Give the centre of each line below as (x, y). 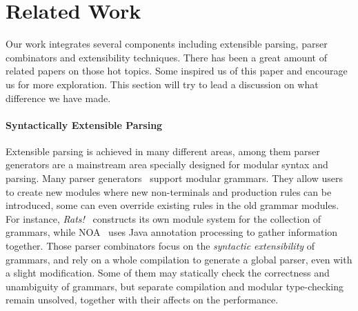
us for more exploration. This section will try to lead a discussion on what (162, 84)
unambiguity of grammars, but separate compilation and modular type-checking (175, 286)
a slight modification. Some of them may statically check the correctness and (168, 273)
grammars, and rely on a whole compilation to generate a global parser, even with (179, 259)
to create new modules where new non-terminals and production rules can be (169, 191)
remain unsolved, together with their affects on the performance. (142, 300)
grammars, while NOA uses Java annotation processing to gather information (172, 232)
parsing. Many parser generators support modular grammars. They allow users (175, 178)
